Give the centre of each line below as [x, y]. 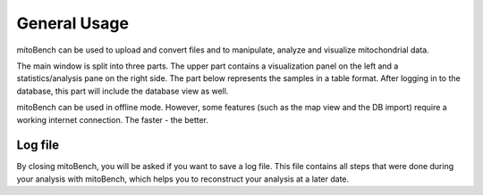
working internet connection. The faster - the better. [113, 119]
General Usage [73, 23]
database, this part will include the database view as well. [123, 91]
